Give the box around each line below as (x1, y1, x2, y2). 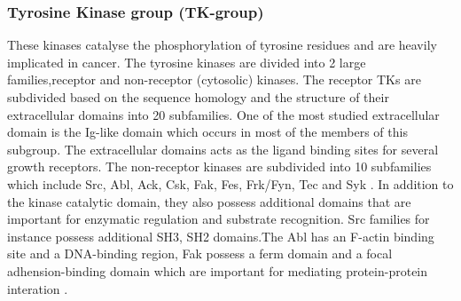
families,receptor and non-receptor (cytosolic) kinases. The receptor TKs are (7, 70, 421, 89)
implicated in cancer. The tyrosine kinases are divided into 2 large (7, 52, 366, 71)
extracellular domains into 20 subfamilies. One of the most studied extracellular (7, 105, 440, 123)
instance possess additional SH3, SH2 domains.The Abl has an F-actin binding (7, 226, 434, 245)
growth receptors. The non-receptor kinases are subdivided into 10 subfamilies (7, 157, 432, 176)
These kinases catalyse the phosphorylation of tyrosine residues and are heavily (7, 36, 437, 54)
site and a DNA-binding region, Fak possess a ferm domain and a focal (7, 244, 393, 263)
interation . (7, 279, 68, 297)
